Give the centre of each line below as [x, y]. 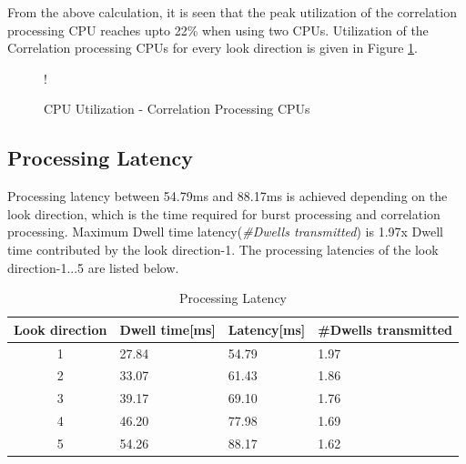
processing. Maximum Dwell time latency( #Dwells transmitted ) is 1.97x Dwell [226, 232]
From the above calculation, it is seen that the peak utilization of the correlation [232, 12]
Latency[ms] [267, 329]
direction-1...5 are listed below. [93, 267]
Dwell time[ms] [167, 329]
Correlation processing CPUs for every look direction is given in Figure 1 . [213, 48]
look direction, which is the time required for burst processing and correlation [224, 213]
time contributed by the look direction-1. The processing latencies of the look [223, 249]
